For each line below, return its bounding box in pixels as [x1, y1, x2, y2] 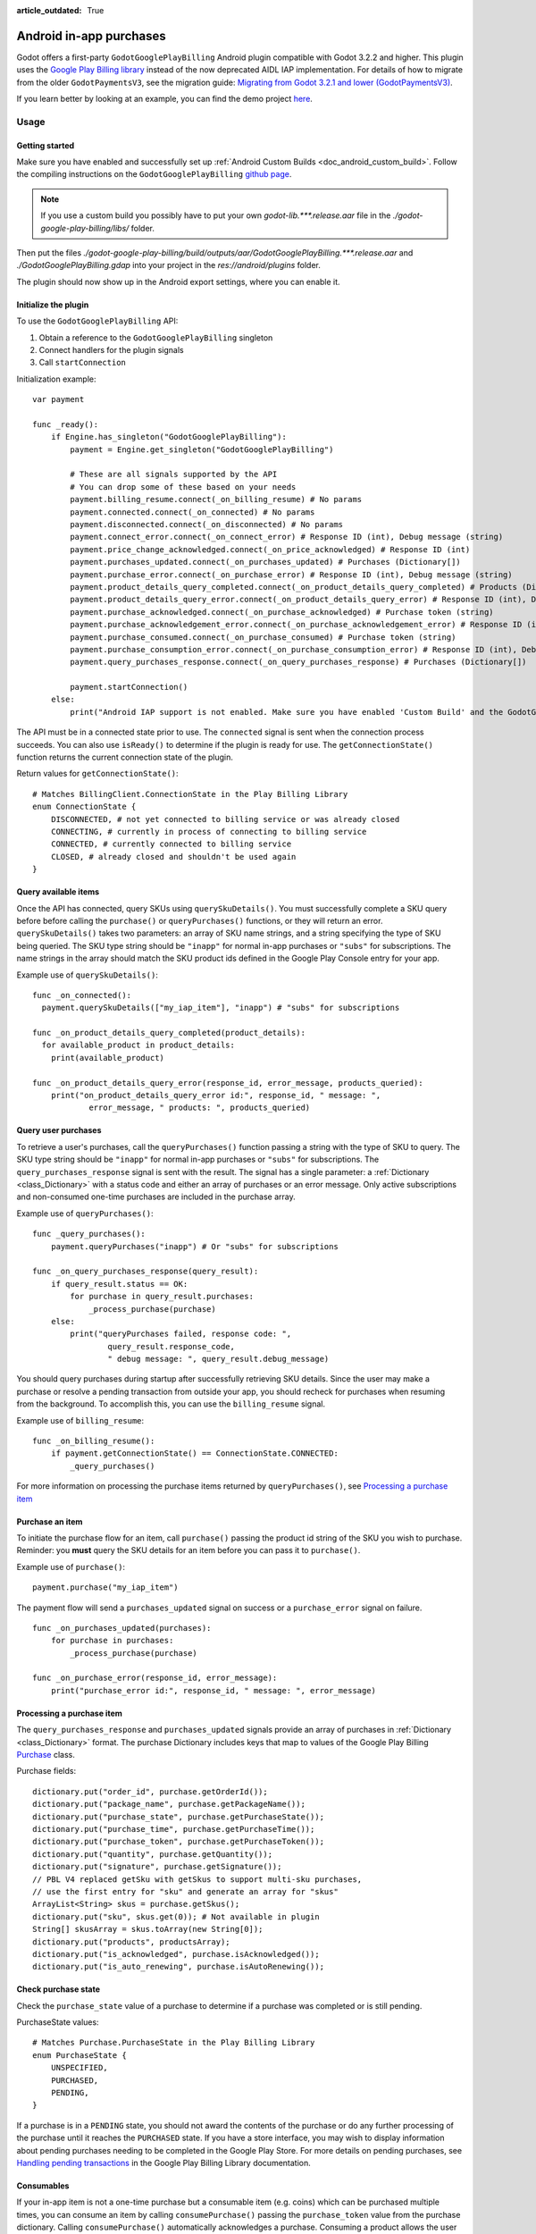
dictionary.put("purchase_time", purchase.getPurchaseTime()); [32, 1824, 315, 1834]
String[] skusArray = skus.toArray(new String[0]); [32, 1924, 264, 1935]
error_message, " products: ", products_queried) [88, 1103, 311, 1113]
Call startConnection [38, 357, 127, 368]
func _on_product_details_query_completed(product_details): [32, 1028, 306, 1038]
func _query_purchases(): [32, 1229, 147, 1239]
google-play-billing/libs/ [40, 223, 130, 233]
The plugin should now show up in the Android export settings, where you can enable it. [16, 276, 340, 287]
